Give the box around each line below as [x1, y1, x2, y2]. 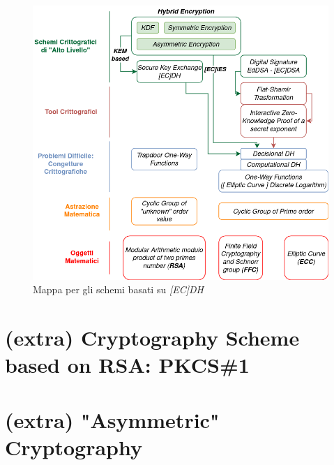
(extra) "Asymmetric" [5, 405, 220, 434]
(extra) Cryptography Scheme [5, 323, 300, 352]
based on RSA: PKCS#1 [5, 350, 250, 379]
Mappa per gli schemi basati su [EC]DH [33, 282, 204, 297]
